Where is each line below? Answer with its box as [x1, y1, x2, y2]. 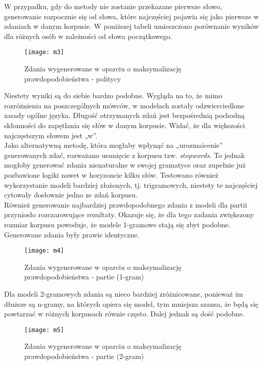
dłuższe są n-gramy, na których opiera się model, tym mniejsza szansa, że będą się [4, 298, 258, 309]
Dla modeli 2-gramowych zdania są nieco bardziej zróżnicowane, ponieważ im [4, 288, 243, 299]
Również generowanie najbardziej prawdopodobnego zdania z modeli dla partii [4, 199, 247, 210]
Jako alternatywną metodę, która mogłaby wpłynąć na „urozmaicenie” [4, 140, 223, 150]
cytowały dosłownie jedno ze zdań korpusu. [4, 189, 138, 200]
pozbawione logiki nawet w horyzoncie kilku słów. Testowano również [4, 169, 218, 180]
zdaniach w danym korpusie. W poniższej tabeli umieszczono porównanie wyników [4, 21, 259, 31]
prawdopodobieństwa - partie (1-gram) [24, 271, 144, 282]
